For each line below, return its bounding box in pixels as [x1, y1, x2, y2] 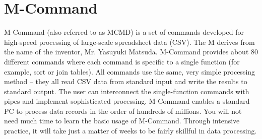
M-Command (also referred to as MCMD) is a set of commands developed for [4, 27, 244, 37]
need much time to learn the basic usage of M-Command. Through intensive [4, 115, 240, 126]
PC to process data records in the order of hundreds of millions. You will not [4, 105, 242, 116]
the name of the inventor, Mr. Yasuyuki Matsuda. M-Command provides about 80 [4, 46, 258, 57]
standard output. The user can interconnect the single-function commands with [4, 86, 249, 96]
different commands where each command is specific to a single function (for [4, 56, 240, 66]
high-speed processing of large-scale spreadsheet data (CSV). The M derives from [4, 36, 255, 47]
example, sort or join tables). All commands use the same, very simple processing [4, 66, 255, 77]
